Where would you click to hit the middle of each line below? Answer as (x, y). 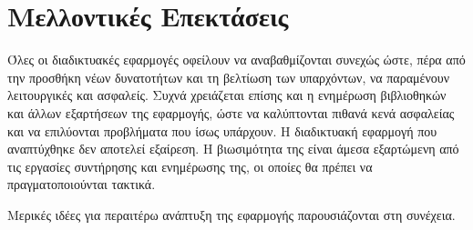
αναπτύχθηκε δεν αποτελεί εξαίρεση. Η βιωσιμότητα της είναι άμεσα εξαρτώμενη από (233, 149)
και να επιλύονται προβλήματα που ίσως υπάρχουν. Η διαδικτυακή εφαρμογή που (222, 130)
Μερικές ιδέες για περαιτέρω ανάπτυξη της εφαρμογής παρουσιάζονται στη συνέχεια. (231, 214)
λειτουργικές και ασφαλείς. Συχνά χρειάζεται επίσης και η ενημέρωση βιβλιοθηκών (227, 95)
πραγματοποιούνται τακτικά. (82, 184)
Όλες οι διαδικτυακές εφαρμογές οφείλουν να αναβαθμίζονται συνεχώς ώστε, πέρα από (236, 60)
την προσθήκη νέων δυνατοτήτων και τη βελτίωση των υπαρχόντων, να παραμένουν (228, 77)
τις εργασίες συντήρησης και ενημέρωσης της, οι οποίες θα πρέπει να (190, 166)
